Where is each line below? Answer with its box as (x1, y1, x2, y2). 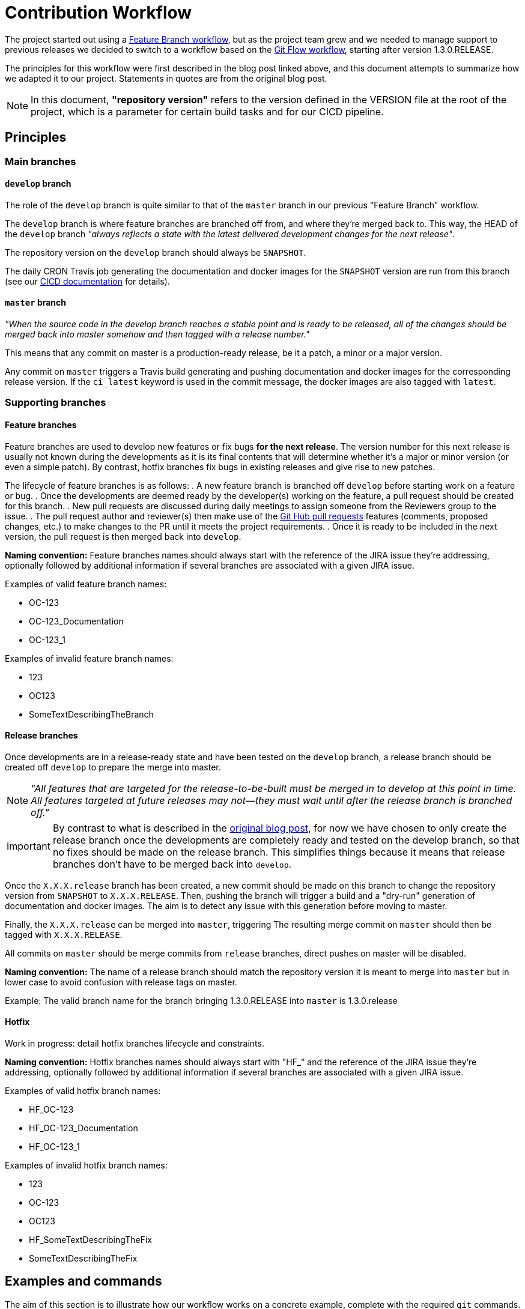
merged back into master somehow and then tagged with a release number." (5, 329, 310, 340)
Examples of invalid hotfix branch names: (5, 1160, 168, 1171)
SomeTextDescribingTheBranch (29, 709, 154, 719)
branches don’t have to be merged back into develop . (52, 857, 292, 870)
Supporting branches (5, 396, 106, 409)
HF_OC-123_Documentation (29, 1123, 138, 1134)
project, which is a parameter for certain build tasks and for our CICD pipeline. (31, 105, 384, 118)
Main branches (5, 155, 76, 168)
